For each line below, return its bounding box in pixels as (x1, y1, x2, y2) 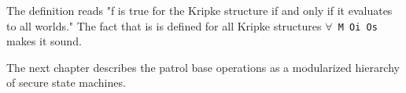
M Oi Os (338, 21, 378, 33)
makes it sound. (6, 33, 82, 49)
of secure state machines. (6, 74, 126, 91)
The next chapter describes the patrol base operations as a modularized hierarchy (6, 59, 400, 75)
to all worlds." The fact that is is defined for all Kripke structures (6, 17, 322, 34)
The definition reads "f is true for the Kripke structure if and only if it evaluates (6, 2, 393, 18)
